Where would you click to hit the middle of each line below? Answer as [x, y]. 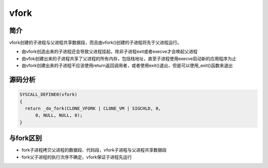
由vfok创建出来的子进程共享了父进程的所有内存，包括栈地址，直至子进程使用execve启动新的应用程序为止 [129, 58]
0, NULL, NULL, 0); [59, 115]
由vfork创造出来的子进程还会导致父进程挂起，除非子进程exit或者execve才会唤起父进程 [110, 52]
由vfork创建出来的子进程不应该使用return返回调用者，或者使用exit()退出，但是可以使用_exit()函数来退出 [127, 66]
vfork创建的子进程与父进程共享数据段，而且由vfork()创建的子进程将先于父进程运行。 [96, 43]
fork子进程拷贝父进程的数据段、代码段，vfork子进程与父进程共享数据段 [94, 150]
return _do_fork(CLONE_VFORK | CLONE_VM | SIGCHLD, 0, [93, 109]
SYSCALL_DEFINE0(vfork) [49, 95]
